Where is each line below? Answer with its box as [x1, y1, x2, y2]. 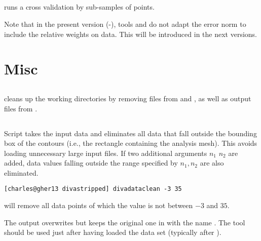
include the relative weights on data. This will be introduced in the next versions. [4, 28, 257, 39]
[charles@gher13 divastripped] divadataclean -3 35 [4, 185, 182, 193]
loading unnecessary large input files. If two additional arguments [4, 147, 207, 158]
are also [200, 157, 224, 168]
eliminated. [4, 167, 39, 178]
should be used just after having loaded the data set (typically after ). [4, 227, 221, 237]
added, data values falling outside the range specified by [4, 157, 178, 168]
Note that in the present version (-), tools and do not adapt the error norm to [4, 18, 246, 29]
